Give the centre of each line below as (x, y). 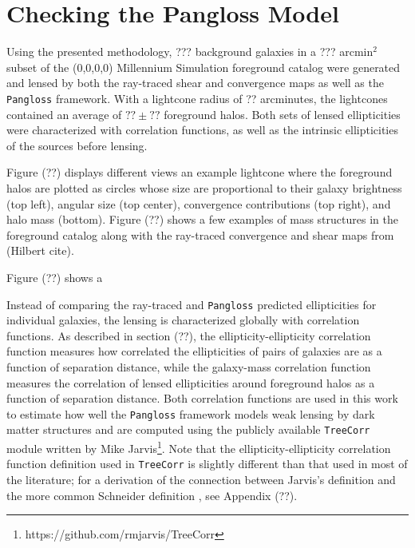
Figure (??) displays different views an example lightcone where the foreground (200, 172)
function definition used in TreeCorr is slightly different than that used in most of (207, 464)
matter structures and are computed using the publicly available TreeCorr (188, 429)
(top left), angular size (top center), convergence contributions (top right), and (199, 203)
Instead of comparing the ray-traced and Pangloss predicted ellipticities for (192, 304)
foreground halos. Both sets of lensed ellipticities (282, 114)
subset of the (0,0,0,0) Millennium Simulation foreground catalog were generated (204, 67)
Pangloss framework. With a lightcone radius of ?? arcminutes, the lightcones (197, 98)
